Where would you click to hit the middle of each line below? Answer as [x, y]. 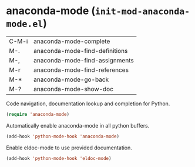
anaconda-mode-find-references [81, 70]
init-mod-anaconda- [142, 11]
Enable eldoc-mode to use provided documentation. [69, 148]
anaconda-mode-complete [72, 41]
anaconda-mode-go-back [71, 79]
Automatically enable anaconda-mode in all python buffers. [78, 125]
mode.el [25, 24]
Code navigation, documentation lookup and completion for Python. [88, 103]
